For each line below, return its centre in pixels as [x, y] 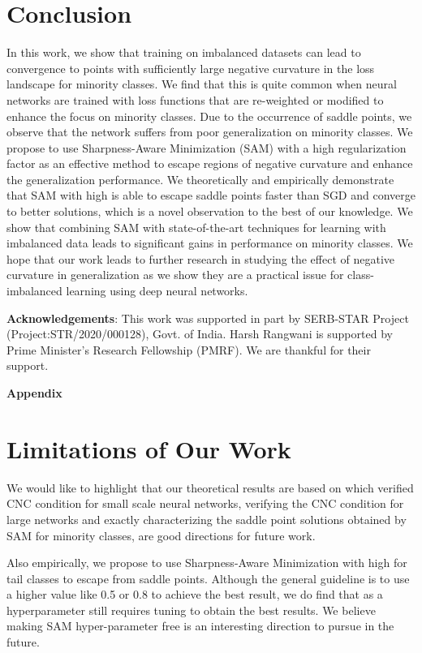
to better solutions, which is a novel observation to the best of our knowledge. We [210, 211]
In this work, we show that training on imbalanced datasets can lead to [184, 52]
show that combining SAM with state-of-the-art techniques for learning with [196, 227]
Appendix [34, 393]
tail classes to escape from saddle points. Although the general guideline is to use [208, 578]
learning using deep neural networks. [157, 291]
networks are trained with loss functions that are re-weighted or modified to [195, 99]
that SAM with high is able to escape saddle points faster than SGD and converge [211, 195]
